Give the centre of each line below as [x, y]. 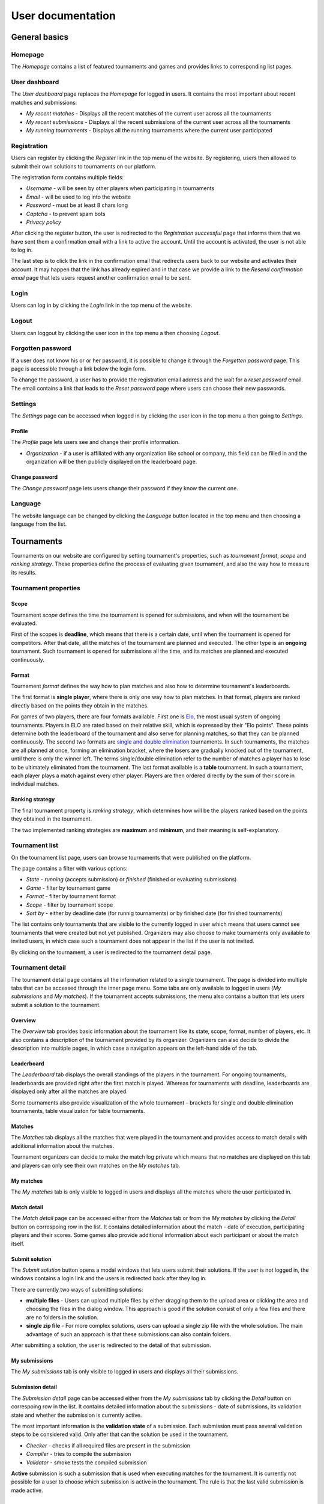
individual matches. [35, 784]
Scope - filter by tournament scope [70, 905]
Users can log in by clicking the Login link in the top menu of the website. [102, 305]
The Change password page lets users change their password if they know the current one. [124, 488]
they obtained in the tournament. [52, 819]
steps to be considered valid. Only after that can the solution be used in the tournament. [120, 1434]
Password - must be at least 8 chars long [77, 205]
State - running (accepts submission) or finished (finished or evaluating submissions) [131, 880]
